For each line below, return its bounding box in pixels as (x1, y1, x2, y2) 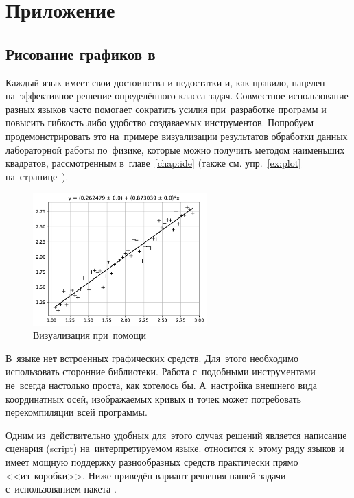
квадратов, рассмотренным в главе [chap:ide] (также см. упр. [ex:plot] (5, 156, 302, 170)
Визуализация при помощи (33, 328, 146, 342)
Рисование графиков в (5, 43, 156, 64)
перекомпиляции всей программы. (5, 405, 147, 419)
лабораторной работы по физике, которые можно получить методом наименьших (5, 142, 345, 156)
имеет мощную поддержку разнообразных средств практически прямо (5, 454, 298, 469)
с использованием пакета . (5, 482, 117, 496)
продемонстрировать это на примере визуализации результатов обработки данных (5, 128, 348, 143)
